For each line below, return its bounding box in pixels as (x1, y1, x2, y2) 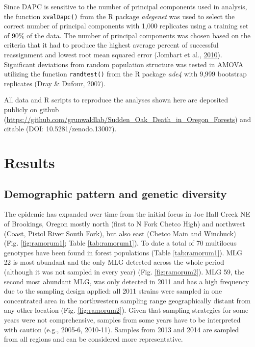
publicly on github (4, 104, 59, 115)
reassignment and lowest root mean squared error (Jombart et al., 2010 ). (4, 50, 222, 60)
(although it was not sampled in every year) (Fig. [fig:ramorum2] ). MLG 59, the (4, 266, 245, 276)
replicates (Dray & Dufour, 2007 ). (4, 78, 106, 88)
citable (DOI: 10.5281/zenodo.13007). (4, 124, 117, 134)
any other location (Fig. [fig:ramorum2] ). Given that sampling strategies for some (4, 305, 249, 315)
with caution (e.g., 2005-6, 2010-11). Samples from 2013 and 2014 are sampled (4, 324, 239, 334)
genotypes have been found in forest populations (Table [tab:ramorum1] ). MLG (4, 247, 243, 257)
